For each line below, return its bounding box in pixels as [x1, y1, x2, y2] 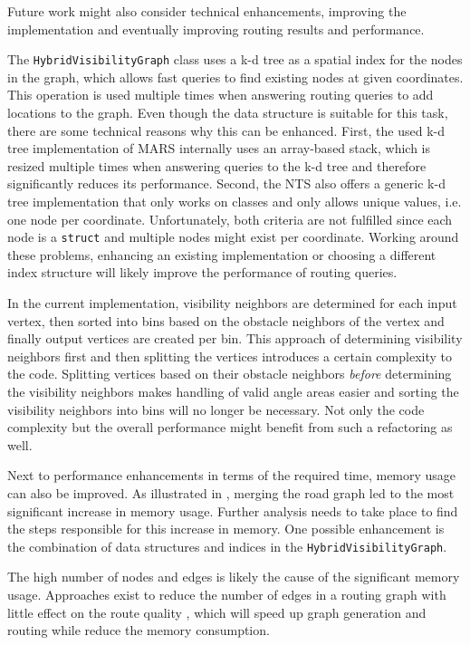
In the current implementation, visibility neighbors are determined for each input [7, 294, 457, 313]
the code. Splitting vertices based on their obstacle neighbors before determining [7, 364, 452, 383]
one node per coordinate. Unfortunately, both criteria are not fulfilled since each [7, 209, 453, 228]
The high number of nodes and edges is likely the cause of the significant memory [7, 567, 460, 586]
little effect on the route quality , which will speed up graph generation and [7, 602, 427, 621]
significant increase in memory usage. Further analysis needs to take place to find [7, 501, 458, 520]
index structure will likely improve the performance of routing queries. [7, 263, 398, 282]
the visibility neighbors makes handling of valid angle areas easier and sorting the [7, 382, 459, 400]
